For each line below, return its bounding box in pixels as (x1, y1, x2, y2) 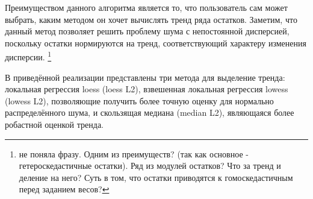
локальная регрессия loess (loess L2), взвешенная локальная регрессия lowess (5, 83, 288, 95)
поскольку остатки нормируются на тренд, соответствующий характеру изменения (5, 36, 306, 49)
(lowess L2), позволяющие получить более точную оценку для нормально (5, 94, 274, 107)
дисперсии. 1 (5, 49, 52, 63)
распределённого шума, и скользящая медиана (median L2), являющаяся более (5, 106, 294, 119)
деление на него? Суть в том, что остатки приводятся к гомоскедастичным (19, 171, 293, 183)
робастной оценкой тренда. (5, 118, 104, 130)
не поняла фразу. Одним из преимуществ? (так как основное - (19, 147, 249, 160)
